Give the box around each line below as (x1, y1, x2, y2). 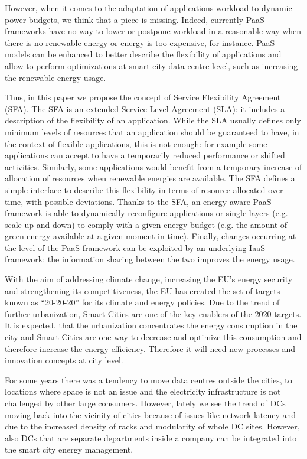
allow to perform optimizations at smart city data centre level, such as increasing (5, 59, 298, 71)
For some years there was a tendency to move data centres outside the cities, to (5, 373, 292, 386)
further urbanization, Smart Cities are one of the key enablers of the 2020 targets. (5, 307, 302, 320)
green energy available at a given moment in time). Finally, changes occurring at (5, 230, 296, 242)
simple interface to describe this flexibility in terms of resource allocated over (5, 183, 283, 196)
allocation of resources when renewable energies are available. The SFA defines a (5, 172, 295, 184)
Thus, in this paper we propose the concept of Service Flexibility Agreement (5, 91, 281, 103)
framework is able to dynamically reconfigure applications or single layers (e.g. (5, 207, 288, 219)
